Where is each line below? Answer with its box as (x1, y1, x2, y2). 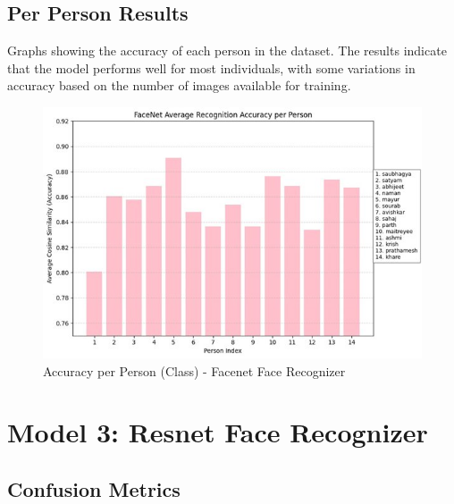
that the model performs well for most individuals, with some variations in (7, 58, 416, 77)
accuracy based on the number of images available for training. (7, 76, 351, 95)
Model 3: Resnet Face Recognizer (7, 414, 428, 450)
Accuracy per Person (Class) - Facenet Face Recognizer (43, 361, 346, 380)
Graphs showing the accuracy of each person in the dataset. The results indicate (7, 41, 447, 60)
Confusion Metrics (7, 475, 181, 502)
